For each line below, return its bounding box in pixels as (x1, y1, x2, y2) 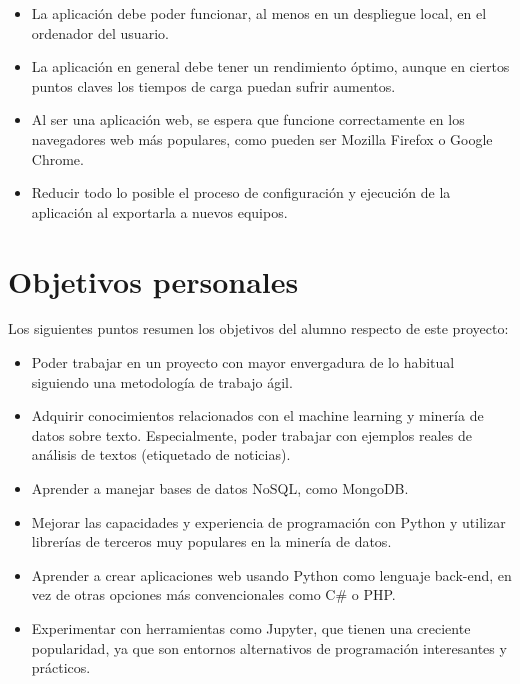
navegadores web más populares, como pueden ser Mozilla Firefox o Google (31, 128, 493, 149)
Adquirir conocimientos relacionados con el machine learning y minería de (31, 405, 484, 426)
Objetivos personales (8, 260, 299, 301)
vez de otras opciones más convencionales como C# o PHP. (31, 584, 396, 605)
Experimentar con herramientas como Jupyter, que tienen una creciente (31, 618, 471, 638)
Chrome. (31, 148, 84, 169)
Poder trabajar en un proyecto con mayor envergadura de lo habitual (31, 352, 455, 373)
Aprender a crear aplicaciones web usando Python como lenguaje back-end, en (31, 564, 512, 585)
